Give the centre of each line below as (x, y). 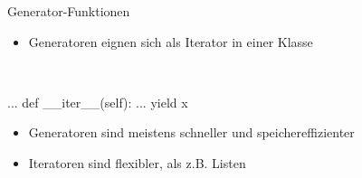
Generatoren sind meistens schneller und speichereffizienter (191, 132)
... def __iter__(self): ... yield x (98, 102)
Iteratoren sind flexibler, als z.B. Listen (137, 162)
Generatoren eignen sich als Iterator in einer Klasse (171, 41)
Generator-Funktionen (69, 11)
